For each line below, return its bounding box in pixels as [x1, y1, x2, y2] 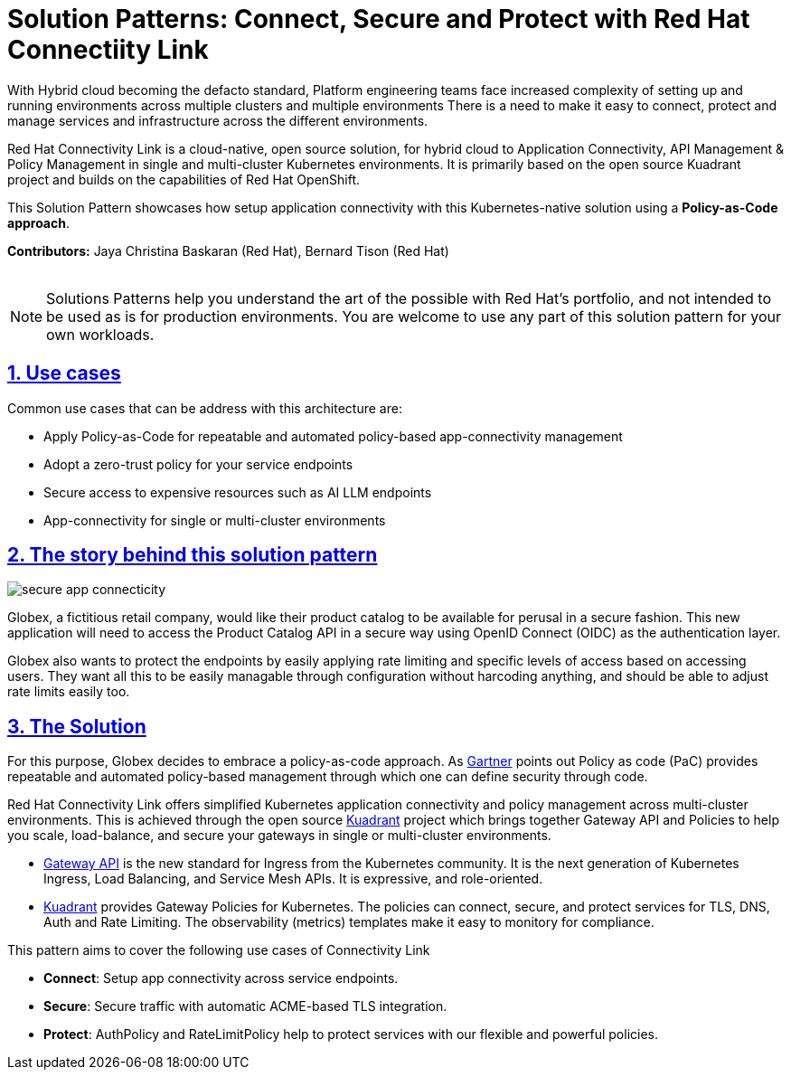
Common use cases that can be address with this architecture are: [7, 400, 402, 416]
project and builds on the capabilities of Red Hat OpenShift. [7, 171, 361, 187]
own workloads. [46, 325, 155, 344]
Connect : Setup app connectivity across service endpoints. [43, 970, 399, 987]
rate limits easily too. [7, 684, 130, 700]
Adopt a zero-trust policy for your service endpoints [43, 456, 353, 472]
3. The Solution [7, 714, 146, 738]
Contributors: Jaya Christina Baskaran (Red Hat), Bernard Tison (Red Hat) [7, 242, 449, 259]
